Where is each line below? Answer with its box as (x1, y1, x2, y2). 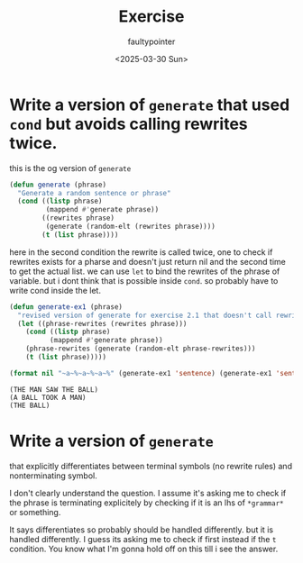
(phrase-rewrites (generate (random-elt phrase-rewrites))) (25, 344, 256, 353)
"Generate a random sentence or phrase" (17, 188, 171, 197)
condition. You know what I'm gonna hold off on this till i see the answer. (9, 543, 279, 554)
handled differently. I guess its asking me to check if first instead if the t (9, 533, 277, 544)
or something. (9, 506, 61, 517)
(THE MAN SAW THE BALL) (9, 385, 99, 394)
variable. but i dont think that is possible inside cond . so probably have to (9, 275, 279, 286)
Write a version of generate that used (9, 95, 290, 114)
